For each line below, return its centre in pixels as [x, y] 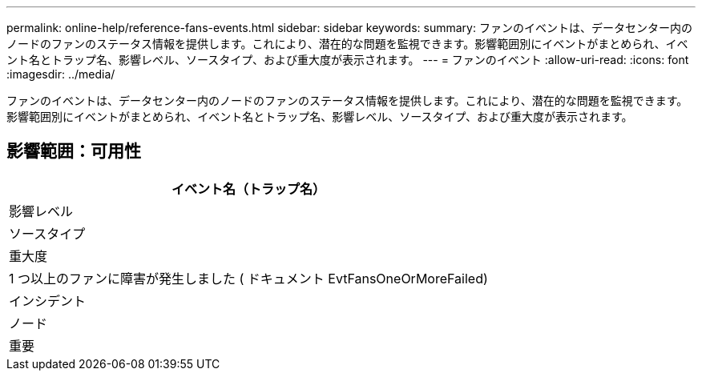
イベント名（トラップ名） [248, 188]
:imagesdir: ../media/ [61, 74]
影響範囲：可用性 [74, 151]
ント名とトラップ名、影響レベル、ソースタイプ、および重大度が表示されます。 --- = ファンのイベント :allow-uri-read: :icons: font [348, 60]
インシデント [48, 301]
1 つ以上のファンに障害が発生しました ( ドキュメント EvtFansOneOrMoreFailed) [248, 278]
